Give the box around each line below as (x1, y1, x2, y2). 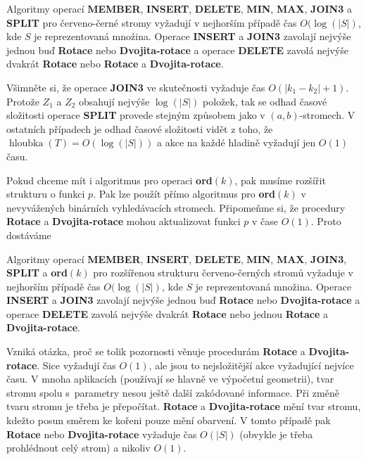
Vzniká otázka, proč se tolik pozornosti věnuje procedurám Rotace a (6, 344, 305, 359)
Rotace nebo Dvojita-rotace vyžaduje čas (6, 426, 197, 441)
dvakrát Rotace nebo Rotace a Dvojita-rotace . (6, 56, 224, 71)
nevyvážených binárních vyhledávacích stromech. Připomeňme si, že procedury (6, 200, 346, 215)
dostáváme (6, 227, 51, 242)
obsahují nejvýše (79, 94, 150, 108)
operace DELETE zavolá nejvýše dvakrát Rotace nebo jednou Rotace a (6, 306, 329, 321)
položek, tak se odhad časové (203, 94, 327, 108)
